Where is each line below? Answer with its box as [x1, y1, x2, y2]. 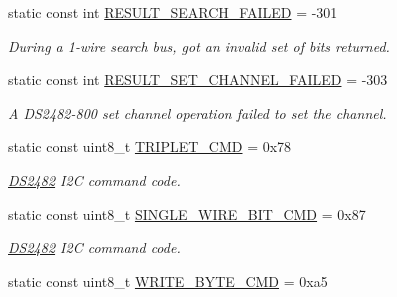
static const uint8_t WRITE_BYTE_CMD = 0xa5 [8, 270, 328, 291]
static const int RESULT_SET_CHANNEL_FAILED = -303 [8, 69, 388, 90]
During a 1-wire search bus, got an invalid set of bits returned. [8, 35, 390, 56]
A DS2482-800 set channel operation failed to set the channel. [8, 102, 387, 123]
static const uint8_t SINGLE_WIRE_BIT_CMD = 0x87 [8, 203, 366, 224]
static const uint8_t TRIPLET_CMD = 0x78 [8, 136, 292, 157]
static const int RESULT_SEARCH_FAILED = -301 [8, 2, 338, 22]
